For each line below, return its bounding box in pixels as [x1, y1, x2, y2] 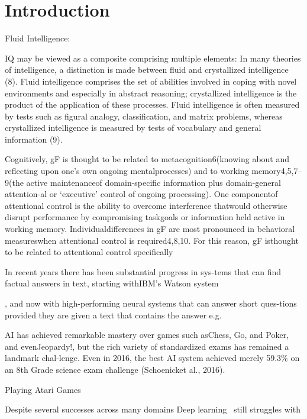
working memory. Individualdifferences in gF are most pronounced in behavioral [5, 223, 295, 235]
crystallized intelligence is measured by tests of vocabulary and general [5, 121, 261, 134]
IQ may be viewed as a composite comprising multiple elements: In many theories [5, 51, 301, 64]
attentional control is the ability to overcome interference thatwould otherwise [5, 199, 287, 211]
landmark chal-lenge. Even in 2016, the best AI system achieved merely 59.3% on [5, 352, 300, 364]
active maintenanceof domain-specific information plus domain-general [26, 176, 281, 188]
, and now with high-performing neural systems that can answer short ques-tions [5, 297, 297, 309]
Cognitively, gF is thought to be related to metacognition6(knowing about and [5, 153, 290, 165]
